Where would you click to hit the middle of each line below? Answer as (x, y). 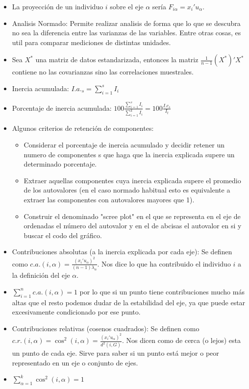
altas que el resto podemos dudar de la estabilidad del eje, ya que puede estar (129, 302)
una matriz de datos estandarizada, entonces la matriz (117, 60)
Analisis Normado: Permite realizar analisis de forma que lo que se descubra (126, 23)
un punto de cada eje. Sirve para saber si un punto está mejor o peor (115, 353)
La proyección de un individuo (58, 6)
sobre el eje (127, 6)
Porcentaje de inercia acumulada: (62, 108)
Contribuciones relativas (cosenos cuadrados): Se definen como (106, 328)
